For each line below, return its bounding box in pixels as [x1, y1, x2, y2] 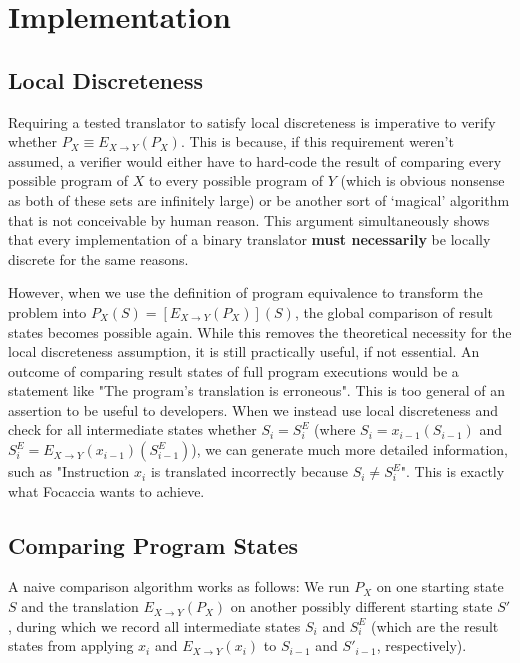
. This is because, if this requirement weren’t [180, 131, 454, 152]
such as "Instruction [8, 461, 130, 482]
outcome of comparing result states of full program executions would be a [8, 360, 459, 381]
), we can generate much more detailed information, [191, 439, 509, 460]
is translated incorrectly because [150, 461, 349, 482]
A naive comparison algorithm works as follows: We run [8, 576, 350, 597]
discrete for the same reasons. [8, 248, 189, 269]
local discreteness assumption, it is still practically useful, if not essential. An [8, 341, 480, 362]
